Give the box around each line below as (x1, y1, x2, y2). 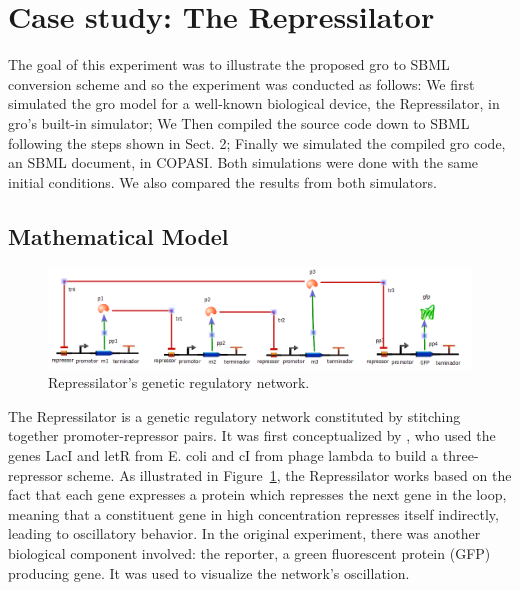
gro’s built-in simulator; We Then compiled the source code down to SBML (8, 112, 470, 133)
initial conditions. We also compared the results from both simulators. (8, 171, 437, 192)
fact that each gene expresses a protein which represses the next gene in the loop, (8, 484, 507, 505)
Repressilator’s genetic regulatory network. (48, 372, 310, 393)
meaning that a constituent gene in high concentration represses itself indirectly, (8, 503, 499, 524)
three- (442, 445, 479, 466)
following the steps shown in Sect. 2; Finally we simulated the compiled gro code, (8, 132, 506, 153)
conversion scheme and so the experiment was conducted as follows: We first (8, 73, 475, 94)
